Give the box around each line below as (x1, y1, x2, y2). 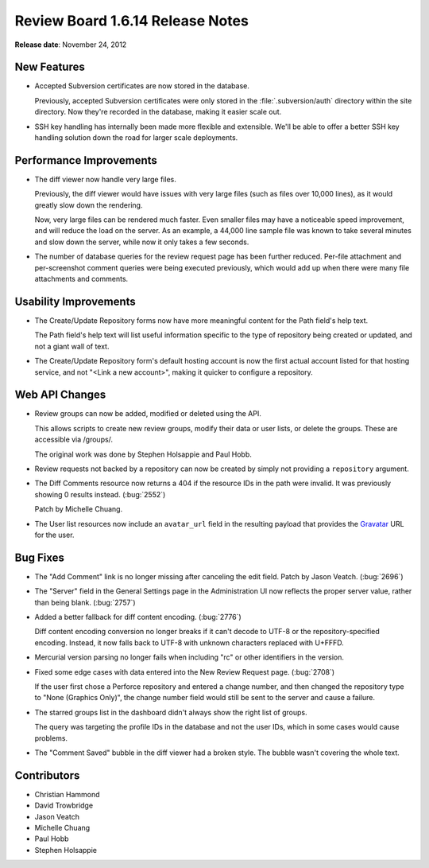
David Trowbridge (34, 800, 94, 811)
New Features (14, 60, 85, 74)
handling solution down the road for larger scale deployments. (34, 133, 238, 142)
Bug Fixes (14, 551, 65, 564)
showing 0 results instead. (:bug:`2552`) (34, 489, 166, 499)
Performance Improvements (14, 154, 158, 167)
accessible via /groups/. (34, 434, 114, 445)
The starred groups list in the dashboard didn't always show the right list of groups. (34, 707, 307, 717)
